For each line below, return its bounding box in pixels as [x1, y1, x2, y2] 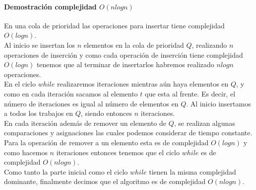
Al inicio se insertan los [4, 39, 75, 50]
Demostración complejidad [4, 1, 97, 11]
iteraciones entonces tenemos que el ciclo [56, 147, 180, 157]
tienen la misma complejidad [149, 166, 236, 177]
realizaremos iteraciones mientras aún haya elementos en [57, 79, 229, 89]
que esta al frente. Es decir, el [145, 88, 236, 98]
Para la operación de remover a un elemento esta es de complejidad [4, 137, 209, 147]
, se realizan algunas [174, 117, 235, 128]
